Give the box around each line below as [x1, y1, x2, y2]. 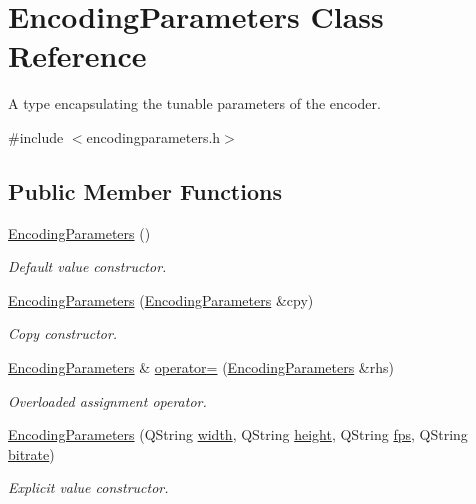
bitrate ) [8, 443, 55, 464]
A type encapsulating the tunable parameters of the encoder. [8, 93, 381, 114]
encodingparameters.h [86, 126, 221, 147]
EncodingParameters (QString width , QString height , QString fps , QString [8, 424, 468, 445]
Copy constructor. [8, 323, 118, 344]
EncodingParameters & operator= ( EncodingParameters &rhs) [8, 357, 394, 378]
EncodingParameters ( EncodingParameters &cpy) [8, 289, 314, 310]
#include [8, 126, 64, 147]
